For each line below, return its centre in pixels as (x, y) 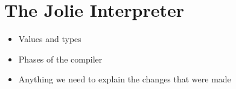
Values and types (50, 39)
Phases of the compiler (60, 59)
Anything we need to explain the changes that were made (125, 79)
